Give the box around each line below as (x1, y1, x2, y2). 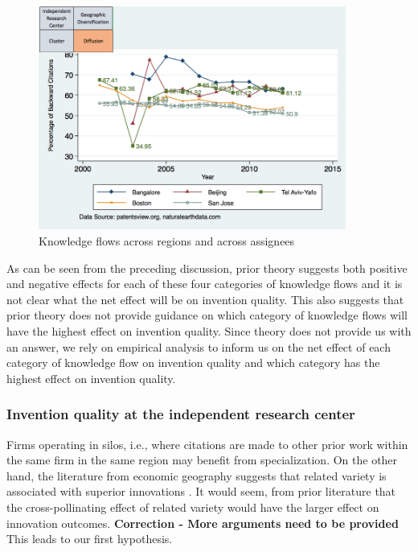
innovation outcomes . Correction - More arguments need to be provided (6, 514, 399, 531)
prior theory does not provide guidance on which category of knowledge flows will (6, 307, 408, 323)
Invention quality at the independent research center (6, 404, 355, 424)
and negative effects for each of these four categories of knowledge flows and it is (6, 275, 403, 292)
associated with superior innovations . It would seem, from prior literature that (6, 483, 396, 500)
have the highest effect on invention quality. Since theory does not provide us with (6, 323, 412, 340)
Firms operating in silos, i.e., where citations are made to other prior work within (6, 435, 408, 452)
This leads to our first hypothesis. (6, 530, 173, 547)
